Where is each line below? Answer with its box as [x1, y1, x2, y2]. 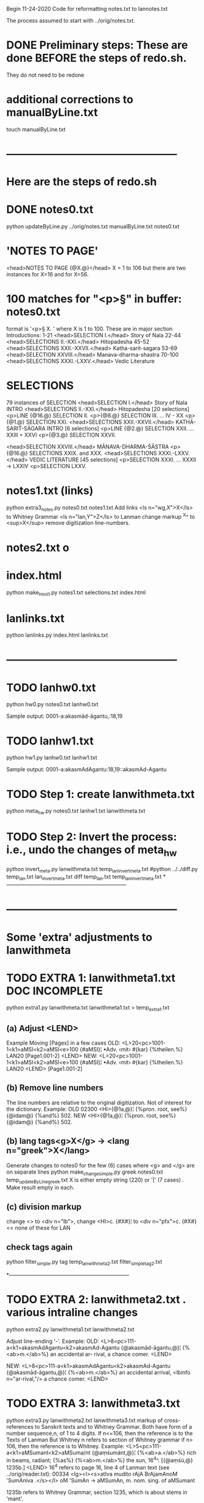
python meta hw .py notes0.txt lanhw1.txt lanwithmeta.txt [6, 807, 146, 816]
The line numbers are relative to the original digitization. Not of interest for [6, 1099, 192, 1106]
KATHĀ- [175, 418, 196, 426]
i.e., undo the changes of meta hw [6, 843, 177, 859]
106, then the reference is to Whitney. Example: [6, 1442, 125, 1449]
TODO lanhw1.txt [6, 734, 94, 748]
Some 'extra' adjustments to [6, 930, 153, 944]
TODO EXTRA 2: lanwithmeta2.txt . [6, 1292, 186, 1306]
